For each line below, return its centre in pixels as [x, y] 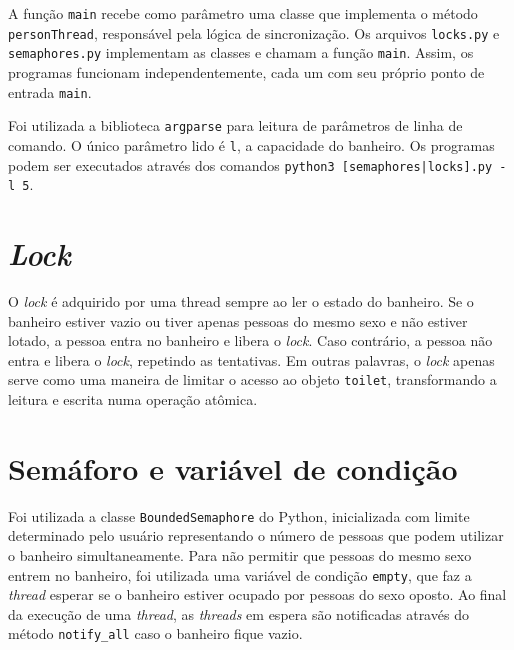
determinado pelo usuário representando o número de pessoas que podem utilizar [256, 535]
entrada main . [50, 91]
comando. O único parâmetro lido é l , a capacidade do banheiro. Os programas [251, 144]
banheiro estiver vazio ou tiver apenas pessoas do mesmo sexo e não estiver [238, 320]
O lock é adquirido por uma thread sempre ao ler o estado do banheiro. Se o [241, 300]
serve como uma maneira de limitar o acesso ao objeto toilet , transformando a [252, 379]
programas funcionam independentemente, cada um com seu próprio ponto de [246, 71]
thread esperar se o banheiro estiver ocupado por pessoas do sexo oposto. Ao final [257, 594]
